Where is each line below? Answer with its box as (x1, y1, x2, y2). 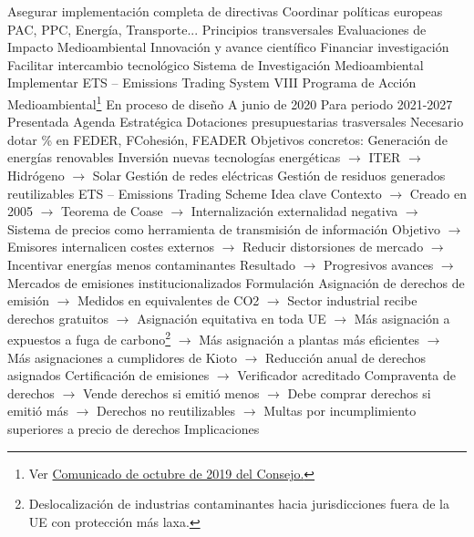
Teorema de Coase (61, 201, 163, 221)
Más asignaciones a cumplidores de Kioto (7, 347, 237, 367)
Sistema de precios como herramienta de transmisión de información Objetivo (7, 219, 440, 238)
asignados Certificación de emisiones (7, 366, 210, 385)
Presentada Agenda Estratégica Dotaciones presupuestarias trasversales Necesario (7, 112, 464, 131)
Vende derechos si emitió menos (82, 383, 260, 402)
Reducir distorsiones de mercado (242, 237, 424, 256)
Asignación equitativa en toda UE (137, 308, 326, 327)
